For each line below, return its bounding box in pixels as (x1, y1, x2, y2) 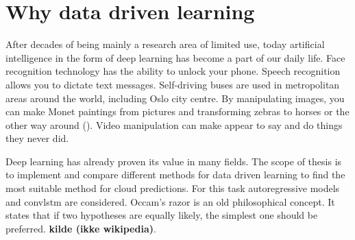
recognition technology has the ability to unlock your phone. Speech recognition (5, 64, 341, 78)
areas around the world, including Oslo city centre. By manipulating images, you (5, 91, 345, 105)
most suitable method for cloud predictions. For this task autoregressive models (5, 181, 340, 195)
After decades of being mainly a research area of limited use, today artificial (5, 37, 325, 51)
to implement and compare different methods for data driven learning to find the (5, 167, 345, 182)
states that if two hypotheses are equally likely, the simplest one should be (5, 208, 318, 222)
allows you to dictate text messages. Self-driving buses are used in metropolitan (5, 77, 340, 91)
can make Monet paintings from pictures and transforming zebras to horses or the (5, 104, 350, 119)
